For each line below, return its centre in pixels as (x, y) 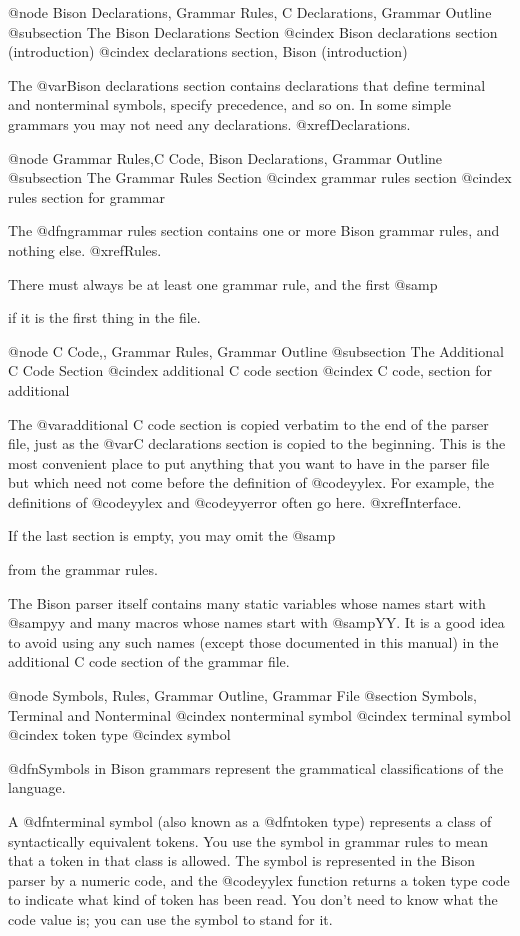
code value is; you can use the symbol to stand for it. (170, 918)
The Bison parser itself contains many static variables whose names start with (247, 602)
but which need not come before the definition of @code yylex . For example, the (251, 482)
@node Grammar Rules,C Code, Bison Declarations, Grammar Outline (225, 157)
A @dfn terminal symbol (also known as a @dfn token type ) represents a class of (250, 821)
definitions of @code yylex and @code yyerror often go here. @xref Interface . (235, 501)
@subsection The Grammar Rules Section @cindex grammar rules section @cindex (260, 177)
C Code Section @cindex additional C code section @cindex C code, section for (250, 370)
